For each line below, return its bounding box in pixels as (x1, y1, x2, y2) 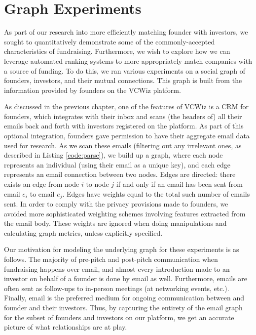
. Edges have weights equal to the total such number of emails (62, 188, 250, 199)
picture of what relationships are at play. (4, 322, 127, 332)
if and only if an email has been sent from (116, 179, 243, 189)
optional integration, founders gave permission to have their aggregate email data (4, 130, 250, 141)
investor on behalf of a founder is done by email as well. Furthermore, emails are (4, 273, 248, 284)
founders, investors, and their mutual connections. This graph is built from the (4, 75, 242, 85)
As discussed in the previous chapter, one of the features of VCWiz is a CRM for (4, 101, 249, 112)
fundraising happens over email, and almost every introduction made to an (4, 263, 230, 274)
